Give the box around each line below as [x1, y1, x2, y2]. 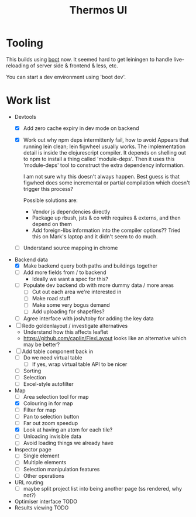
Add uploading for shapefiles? [32, 308, 105, 315]
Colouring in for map [23, 399, 73, 407]
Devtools [14, 113, 36, 120]
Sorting [23, 367, 42, 374]
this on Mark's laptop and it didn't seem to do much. [32, 233, 158, 240]
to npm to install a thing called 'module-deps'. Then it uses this [23, 156, 175, 162]
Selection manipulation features [23, 465, 100, 473]
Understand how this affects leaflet [23, 328, 108, 335]
